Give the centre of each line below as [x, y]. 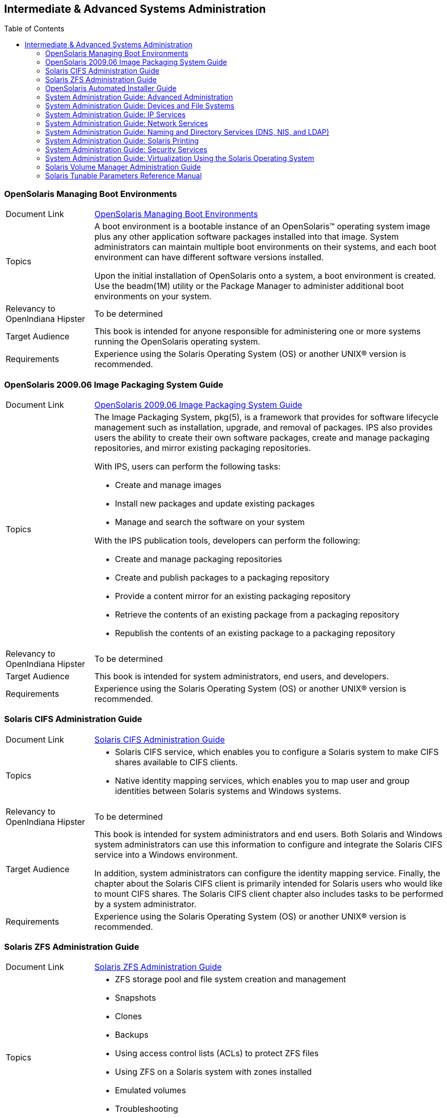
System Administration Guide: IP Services [116, 115]
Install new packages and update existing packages [215, 503]
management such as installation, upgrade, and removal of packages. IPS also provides [264, 427]
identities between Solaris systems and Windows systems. [228, 791]
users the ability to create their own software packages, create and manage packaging [262, 437]
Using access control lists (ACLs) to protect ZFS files [217, 1053]
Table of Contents [34, 29]
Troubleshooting [146, 1109]
